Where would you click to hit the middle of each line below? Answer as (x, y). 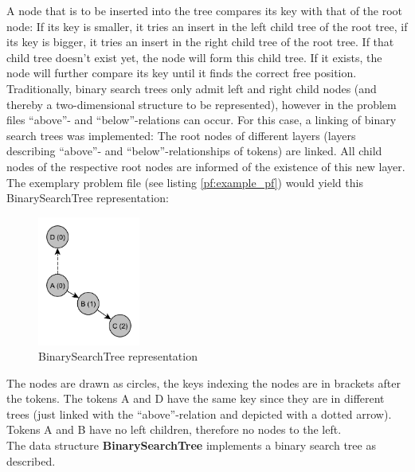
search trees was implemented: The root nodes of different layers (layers (181, 135)
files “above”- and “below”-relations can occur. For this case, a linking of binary (202, 120)
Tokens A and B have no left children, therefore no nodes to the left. (174, 429)
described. (31, 460)
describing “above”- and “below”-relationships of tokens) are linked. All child (194, 151)
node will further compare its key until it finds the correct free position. (182, 73)
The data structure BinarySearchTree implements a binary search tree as (191, 445)
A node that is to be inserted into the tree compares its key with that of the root (205, 10)
